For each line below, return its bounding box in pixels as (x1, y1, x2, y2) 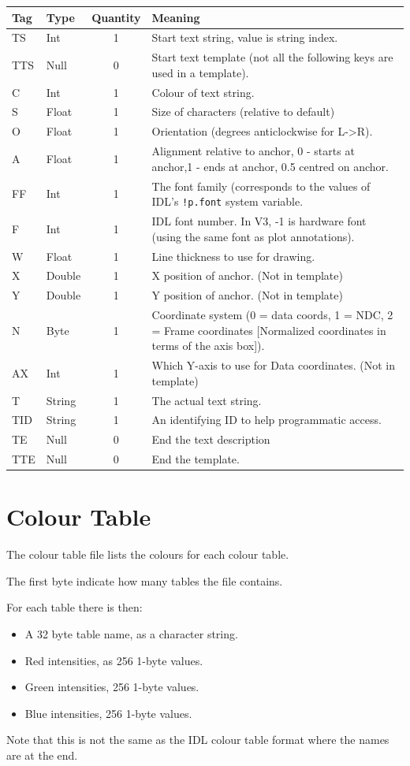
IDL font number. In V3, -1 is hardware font (151, 213, 367, 229)
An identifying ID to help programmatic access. (151, 411, 382, 428)
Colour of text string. (151, 84, 255, 100)
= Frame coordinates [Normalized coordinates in (151, 322, 386, 338)
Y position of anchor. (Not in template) (151, 287, 343, 303)
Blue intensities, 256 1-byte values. (24, 705, 192, 721)
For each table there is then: (6, 599, 143, 615)
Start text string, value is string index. (151, 29, 338, 46)
